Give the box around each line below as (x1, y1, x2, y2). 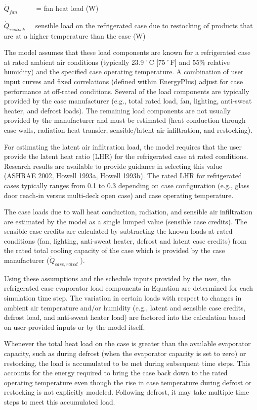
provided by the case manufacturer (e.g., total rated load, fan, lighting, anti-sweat (4, 96, 252, 106)
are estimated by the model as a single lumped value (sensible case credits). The (4, 216, 247, 226)
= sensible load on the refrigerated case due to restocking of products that (27, 20, 253, 30)
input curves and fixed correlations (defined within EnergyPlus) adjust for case (4, 76, 243, 86)
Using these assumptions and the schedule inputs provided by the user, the (4, 273, 231, 283)
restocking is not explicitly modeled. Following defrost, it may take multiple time (4, 387, 249, 397)
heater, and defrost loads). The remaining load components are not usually (4, 105, 231, 115)
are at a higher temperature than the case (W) (4, 30, 146, 41)
